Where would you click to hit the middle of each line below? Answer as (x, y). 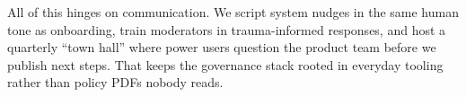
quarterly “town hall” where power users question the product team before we (222, 47)
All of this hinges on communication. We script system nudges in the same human (233, 12)
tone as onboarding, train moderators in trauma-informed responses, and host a (227, 29)
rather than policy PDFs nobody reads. (115, 82)
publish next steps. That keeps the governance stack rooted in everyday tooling (225, 64)
